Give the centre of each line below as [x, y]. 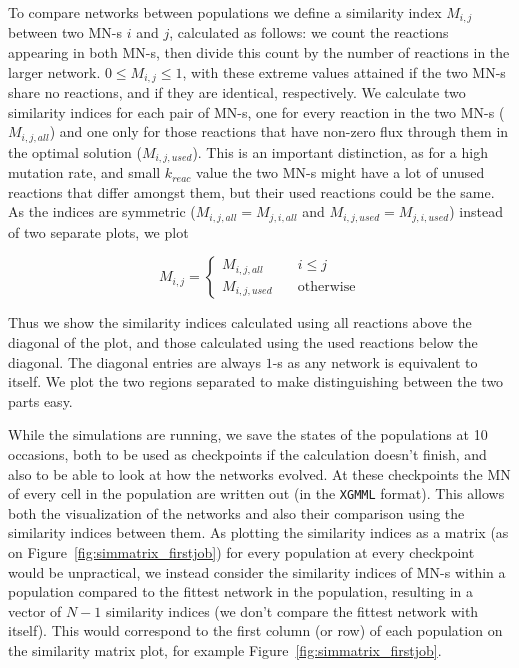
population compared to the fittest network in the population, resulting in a [241, 591]
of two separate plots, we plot [98, 231]
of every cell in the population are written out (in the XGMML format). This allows [256, 493]
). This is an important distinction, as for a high [340, 151]
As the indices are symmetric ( [102, 211]
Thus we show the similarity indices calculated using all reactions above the [240, 322]
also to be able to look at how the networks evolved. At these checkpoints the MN [259, 473]
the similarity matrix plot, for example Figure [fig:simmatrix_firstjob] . [225, 649]
